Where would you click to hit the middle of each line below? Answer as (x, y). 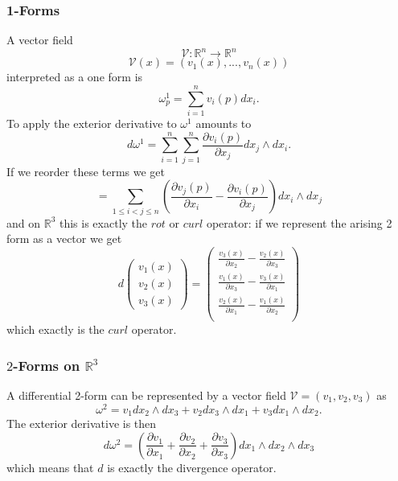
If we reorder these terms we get (86, 171)
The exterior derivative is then (82, 423)
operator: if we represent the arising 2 (299, 222)
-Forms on (47, 365)
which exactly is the (55, 329)
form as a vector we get (64, 238)
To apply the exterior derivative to (92, 123)
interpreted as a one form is (75, 77)
